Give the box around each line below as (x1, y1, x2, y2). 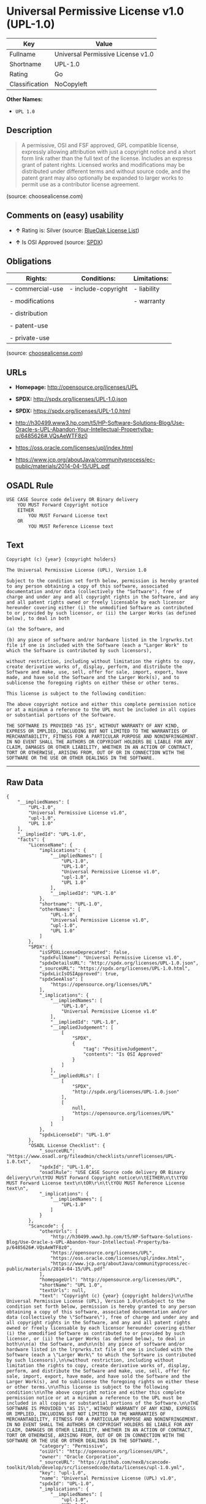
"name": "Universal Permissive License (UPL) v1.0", (39, 1475, 177, 1481)
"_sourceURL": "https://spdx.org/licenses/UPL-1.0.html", (39, 965, 191, 972)
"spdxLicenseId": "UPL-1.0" (39, 1132, 112, 1138)
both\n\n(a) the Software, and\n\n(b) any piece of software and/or (6, 1341, 185, 1347)
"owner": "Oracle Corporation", (39, 1454, 122, 1460)
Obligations (6, 256, 52, 266)
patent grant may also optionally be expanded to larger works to (21, 174, 184, 182)
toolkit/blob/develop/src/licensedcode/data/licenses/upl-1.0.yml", (6, 1464, 185, 1470)
